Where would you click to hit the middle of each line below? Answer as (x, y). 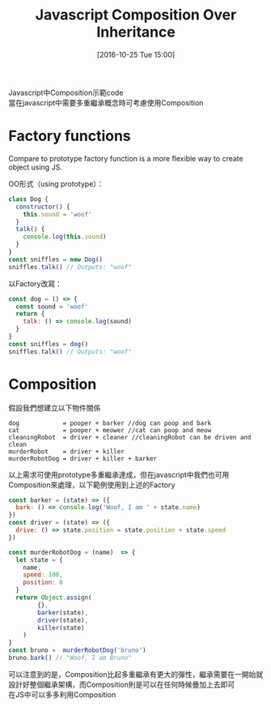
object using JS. (35, 167)
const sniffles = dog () (49, 344)
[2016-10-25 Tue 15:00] (136, 54)
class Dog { (28, 199)
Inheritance (136, 32)
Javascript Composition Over (136, 15)
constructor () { (43, 207)
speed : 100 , (43, 575)
